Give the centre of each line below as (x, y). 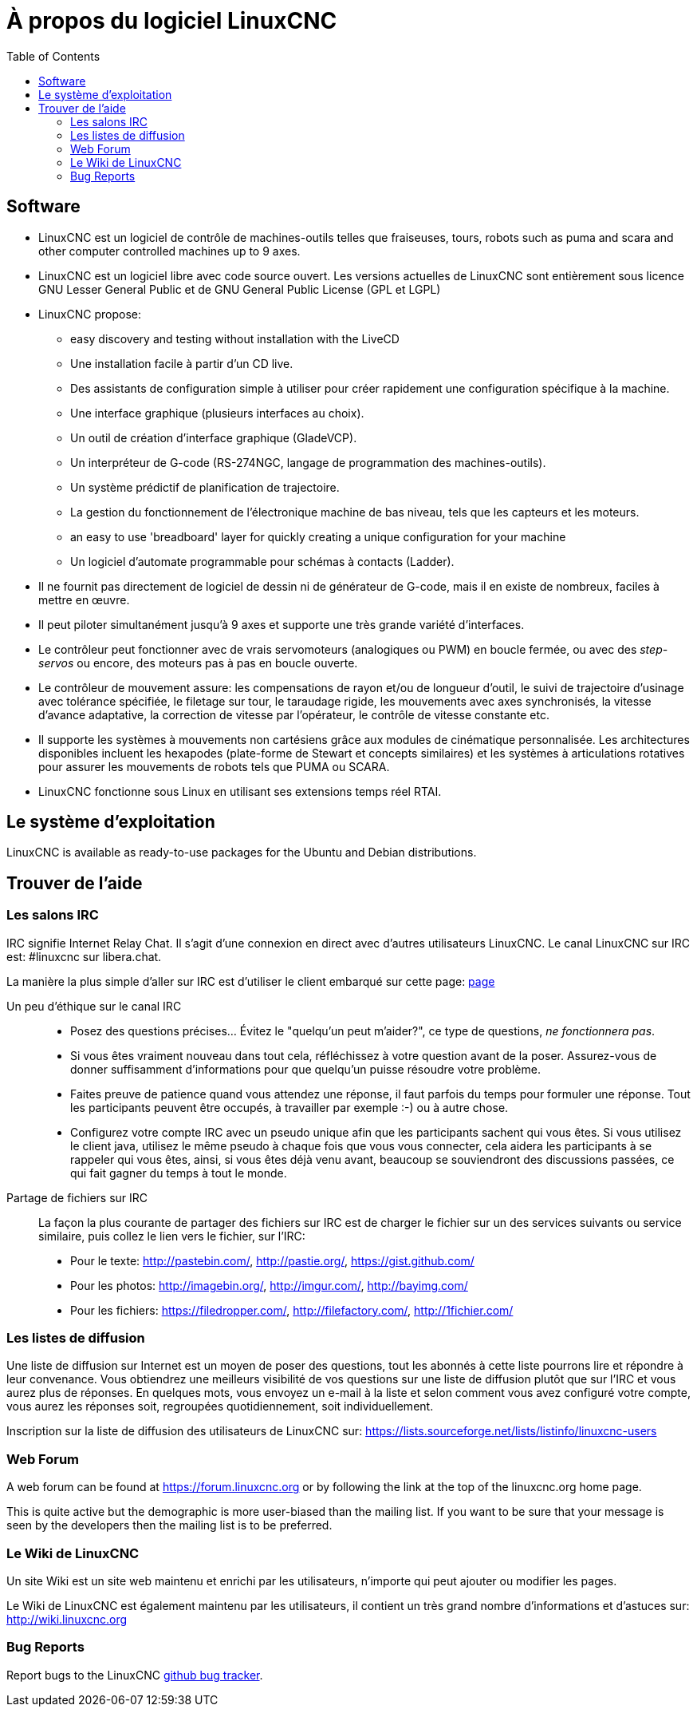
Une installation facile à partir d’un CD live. (182, 363)
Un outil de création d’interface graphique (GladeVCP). (214, 437)
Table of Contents (53, 56)
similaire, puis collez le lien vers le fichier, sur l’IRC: (172, 1236)
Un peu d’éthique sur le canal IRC (94, 1006)
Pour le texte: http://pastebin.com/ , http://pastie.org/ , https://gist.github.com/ (272, 1260)
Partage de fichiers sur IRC (77, 1197)
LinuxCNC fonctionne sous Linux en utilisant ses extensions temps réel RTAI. (240, 791)
